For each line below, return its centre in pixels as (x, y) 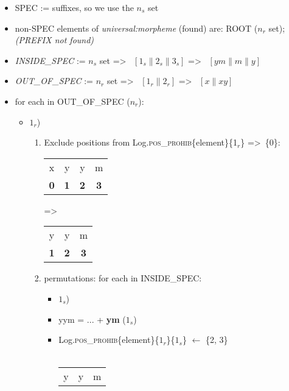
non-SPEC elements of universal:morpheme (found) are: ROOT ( (136, 28)
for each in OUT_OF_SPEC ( (72, 101)
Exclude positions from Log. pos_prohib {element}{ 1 (141, 142)
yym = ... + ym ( (92, 319)
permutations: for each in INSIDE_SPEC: (123, 278)
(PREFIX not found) (54, 40)
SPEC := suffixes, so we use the (74, 7)
